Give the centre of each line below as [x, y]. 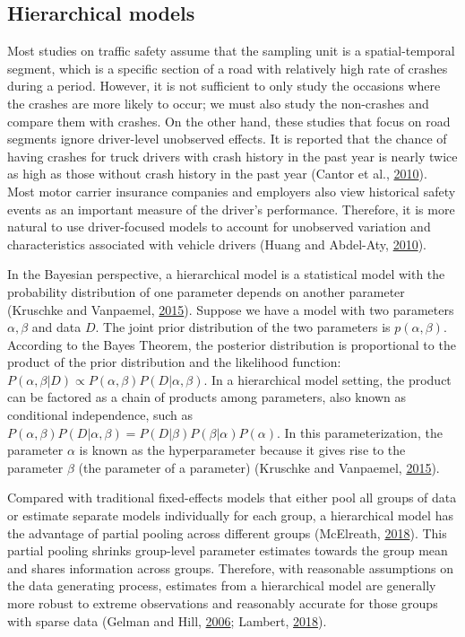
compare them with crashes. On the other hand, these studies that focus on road [229, 121]
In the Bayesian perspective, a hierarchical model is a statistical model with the [226, 274]
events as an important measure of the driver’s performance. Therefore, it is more [231, 209]
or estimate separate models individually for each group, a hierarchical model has [230, 515]
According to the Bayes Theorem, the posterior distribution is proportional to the [232, 344]
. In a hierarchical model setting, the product [327, 379]
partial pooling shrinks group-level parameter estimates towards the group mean [228, 550]
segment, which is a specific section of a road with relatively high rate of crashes [228, 68]
